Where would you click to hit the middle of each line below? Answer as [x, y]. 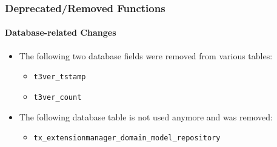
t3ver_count [58, 97]
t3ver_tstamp [60, 77]
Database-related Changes [61, 32]
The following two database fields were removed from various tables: [146, 55]
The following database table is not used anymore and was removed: [146, 116]
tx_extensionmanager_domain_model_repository [127, 138]
